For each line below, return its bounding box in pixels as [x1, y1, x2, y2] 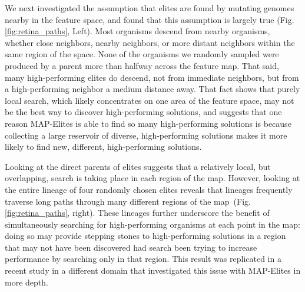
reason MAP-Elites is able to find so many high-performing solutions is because [5, 117, 291, 129]
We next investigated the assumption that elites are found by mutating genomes [5, 2, 294, 14]
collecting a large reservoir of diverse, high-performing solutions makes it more [5, 129, 287, 141]
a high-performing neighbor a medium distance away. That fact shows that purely [5, 83, 300, 95]
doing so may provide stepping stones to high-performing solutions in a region [5, 229, 286, 242]
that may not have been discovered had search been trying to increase [5, 241, 257, 253]
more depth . [5, 275, 48, 288]
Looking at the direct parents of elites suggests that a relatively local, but [5, 160, 271, 172]
